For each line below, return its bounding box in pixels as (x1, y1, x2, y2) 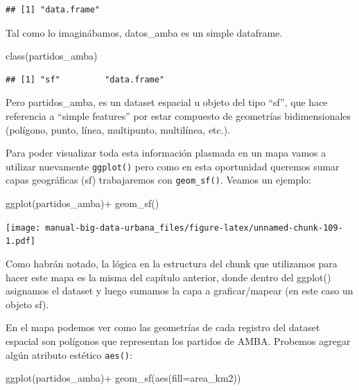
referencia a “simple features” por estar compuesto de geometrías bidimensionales (6, 108, 351, 123)
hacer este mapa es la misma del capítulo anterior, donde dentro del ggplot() (6, 269, 331, 284)
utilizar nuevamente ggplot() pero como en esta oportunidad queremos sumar (6, 159, 340, 173)
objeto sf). (6, 296, 49, 311)
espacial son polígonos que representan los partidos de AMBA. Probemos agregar (6, 333, 351, 348)
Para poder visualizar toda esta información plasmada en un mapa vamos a (6, 145, 326, 160)
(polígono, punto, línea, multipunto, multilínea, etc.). (6, 122, 231, 136)
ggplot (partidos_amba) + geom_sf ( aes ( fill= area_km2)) (6, 371, 241, 385)
